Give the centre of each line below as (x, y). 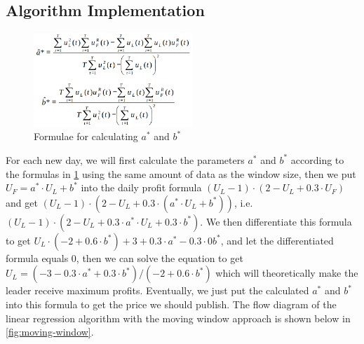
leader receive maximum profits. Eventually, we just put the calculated (157, 290)
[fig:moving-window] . (50, 332)
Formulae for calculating (86, 136)
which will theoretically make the (287, 273)
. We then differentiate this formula (276, 221)
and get (22, 202)
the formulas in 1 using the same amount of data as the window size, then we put (181, 173)
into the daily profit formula (141, 187)
